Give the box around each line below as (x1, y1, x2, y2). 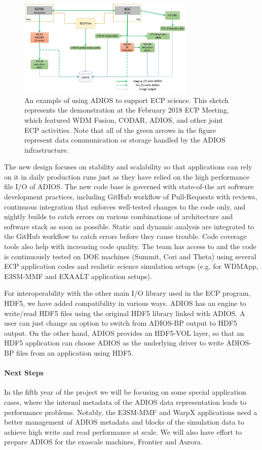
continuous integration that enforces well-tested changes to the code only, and (4, 201, 245, 212)
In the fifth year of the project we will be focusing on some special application (4, 387, 246, 397)
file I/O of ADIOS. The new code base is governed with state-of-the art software (4, 181, 254, 192)
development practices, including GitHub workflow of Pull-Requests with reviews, (4, 191, 257, 202)
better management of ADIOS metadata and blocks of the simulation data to (4, 417, 244, 427)
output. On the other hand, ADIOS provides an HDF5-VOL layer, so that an (4, 327, 244, 338)
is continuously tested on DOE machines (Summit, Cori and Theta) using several (4, 251, 256, 261)
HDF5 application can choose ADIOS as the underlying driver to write (4, 337, 224, 348)
